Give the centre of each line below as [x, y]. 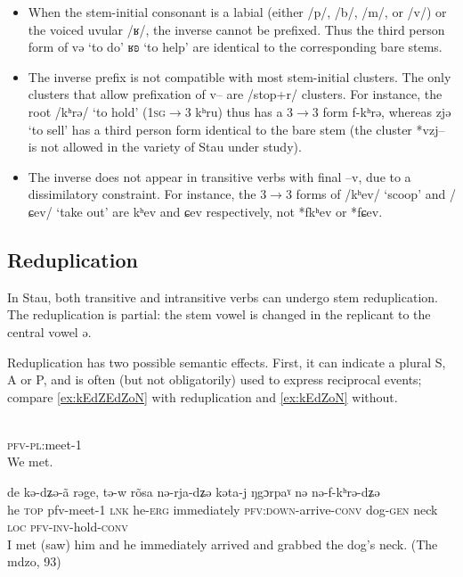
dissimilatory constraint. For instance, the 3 [147, 194]
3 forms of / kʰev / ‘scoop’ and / [370, 194]
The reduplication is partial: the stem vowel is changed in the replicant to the [219, 314]
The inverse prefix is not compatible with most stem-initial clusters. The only [240, 76]
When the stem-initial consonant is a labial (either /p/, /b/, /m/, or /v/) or [237, 12]
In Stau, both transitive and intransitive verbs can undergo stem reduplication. [223, 297]
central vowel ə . [49, 331]
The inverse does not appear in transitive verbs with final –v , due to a [219, 176]
